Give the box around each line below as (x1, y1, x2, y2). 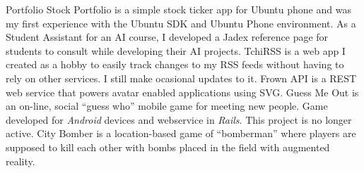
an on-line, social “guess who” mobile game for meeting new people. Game (6, 98, 328, 113)
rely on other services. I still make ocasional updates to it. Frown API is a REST (6, 70, 357, 85)
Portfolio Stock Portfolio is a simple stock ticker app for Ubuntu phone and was (6, 2, 351, 16)
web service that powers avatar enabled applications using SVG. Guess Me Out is (6, 84, 359, 99)
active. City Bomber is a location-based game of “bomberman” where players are (6, 126, 356, 141)
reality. (6, 153, 35, 168)
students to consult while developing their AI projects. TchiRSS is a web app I (6, 43, 346, 58)
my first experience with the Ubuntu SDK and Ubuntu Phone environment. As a (6, 15, 356, 30)
